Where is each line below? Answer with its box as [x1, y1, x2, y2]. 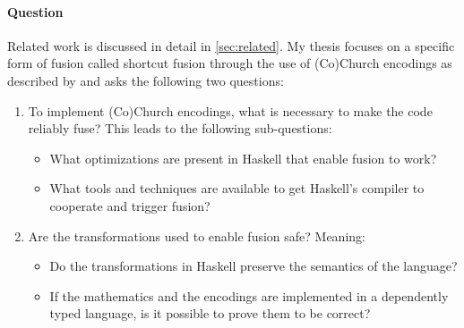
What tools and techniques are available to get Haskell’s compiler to [49, 179, 425, 198]
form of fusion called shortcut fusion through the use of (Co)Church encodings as [7, 54, 452, 72]
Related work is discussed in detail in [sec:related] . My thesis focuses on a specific [7, 36, 455, 55]
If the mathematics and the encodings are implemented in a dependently [49, 286, 449, 305]
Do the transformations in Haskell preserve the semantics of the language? [49, 257, 458, 275]
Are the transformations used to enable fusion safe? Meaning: [28, 226, 365, 245]
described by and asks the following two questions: [7, 71, 284, 89]
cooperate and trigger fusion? [49, 196, 211, 214]
